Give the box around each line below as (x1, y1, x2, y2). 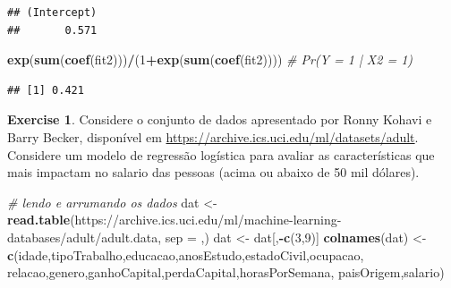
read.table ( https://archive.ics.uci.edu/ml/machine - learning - (7, 210, 342, 229)
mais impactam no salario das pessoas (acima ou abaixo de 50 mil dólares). (7, 163, 420, 182)
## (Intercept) (7, 6, 98, 19)
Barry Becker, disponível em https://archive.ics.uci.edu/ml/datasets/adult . (7, 127, 419, 146)
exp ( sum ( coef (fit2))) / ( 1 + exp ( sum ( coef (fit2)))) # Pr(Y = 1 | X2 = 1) (7, 50, 413, 69)
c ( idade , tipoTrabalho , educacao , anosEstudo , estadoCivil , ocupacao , (7, 245, 364, 264)
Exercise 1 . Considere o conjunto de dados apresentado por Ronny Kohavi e (7, 110, 432, 129)
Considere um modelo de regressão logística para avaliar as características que (7, 145, 435, 164)
